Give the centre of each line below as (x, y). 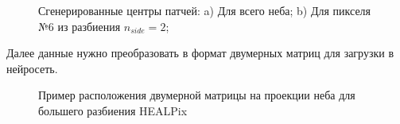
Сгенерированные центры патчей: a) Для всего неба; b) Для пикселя (205, 10)
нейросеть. (32, 68)
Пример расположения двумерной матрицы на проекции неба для (197, 95)
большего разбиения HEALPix (113, 110)
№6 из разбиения (80, 26)
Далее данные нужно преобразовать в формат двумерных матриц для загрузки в (200, 53)
